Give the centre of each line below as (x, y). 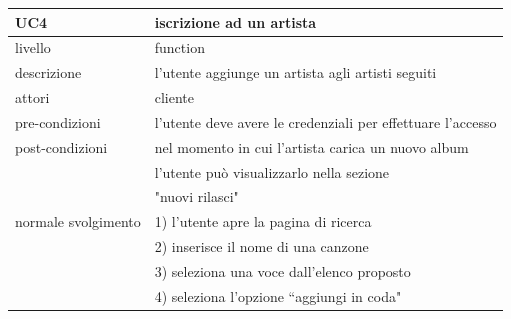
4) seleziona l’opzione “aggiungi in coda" (278, 295)
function (179, 47)
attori (32, 97)
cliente (174, 97)
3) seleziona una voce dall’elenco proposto (282, 270)
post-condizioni (61, 146)
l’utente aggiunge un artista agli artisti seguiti (295, 72)
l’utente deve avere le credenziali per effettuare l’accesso (325, 121)
